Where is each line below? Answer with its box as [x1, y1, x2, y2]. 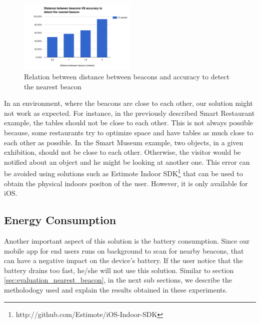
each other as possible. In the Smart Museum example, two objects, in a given [4, 137, 243, 147]
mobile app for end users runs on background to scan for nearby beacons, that [4, 245, 244, 256]
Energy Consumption [4, 212, 116, 228]
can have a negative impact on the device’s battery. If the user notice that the [4, 255, 243, 266]
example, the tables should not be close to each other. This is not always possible [4, 117, 253, 128]
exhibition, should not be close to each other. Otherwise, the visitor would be [4, 147, 241, 157]
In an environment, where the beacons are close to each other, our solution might [4, 98, 253, 108]
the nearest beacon [24, 81, 81, 91]
